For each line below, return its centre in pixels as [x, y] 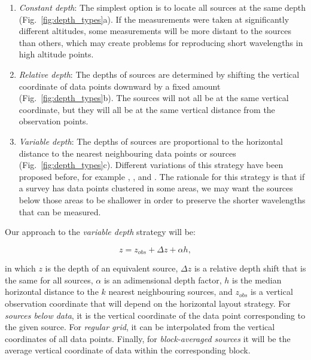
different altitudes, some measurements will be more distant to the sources [155, 31]
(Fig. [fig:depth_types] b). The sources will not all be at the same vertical [154, 98]
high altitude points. [56, 54]
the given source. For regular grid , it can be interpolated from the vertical [140, 327]
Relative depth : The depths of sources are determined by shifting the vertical [159, 74]
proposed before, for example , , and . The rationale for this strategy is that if [162, 176]
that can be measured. [60, 211]
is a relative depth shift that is [250, 268]
